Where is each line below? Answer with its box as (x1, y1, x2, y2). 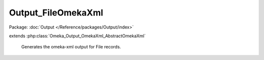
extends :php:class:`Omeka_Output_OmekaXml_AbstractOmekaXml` (9, 33, 146, 39)
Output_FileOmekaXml (9, 7, 104, 18)
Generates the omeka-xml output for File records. (21, 44, 121, 50)
